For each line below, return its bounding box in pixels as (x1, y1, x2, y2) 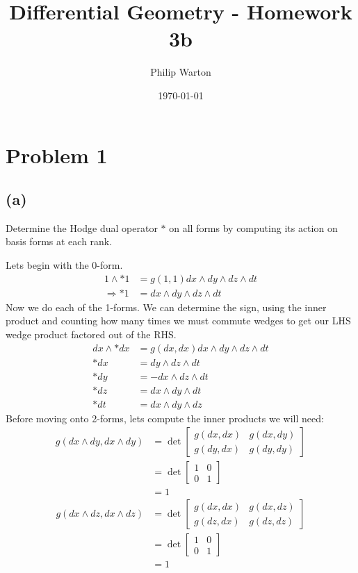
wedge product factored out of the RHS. (6, 326, 177, 341)
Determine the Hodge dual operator (6, 220, 158, 235)
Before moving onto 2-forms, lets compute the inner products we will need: (6, 410, 324, 425)
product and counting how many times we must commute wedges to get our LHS (6, 313, 351, 328)
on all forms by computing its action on (169, 220, 338, 235)
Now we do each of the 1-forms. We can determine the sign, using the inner (6, 299, 327, 314)
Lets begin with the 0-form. (6, 258, 123, 272)
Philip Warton (150, 65, 211, 79)
